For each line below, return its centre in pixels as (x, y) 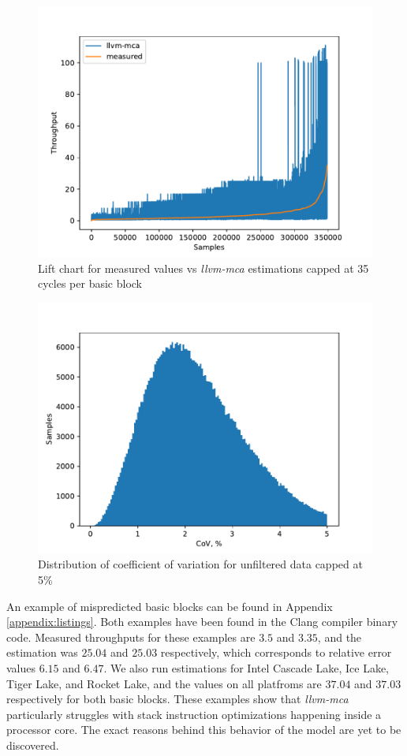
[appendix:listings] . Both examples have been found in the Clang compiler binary (202, 622)
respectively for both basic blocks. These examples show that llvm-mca (177, 699)
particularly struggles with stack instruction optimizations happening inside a (194, 714)
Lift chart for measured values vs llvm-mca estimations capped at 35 (203, 268)
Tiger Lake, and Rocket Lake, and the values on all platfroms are (164, 683)
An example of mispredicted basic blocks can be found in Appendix (170, 606)
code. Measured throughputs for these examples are (131, 637)
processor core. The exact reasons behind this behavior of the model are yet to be (204, 730)
